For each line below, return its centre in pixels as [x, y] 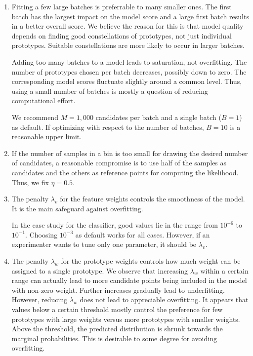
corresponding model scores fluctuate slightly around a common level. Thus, [127, 81]
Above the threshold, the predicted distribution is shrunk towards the [117, 329]
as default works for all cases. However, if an [143, 234]
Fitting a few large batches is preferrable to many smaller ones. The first [122, 6]
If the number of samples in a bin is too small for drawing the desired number [130, 153]
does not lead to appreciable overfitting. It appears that [164, 299]
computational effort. [43, 100]
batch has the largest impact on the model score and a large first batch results [130, 16]
